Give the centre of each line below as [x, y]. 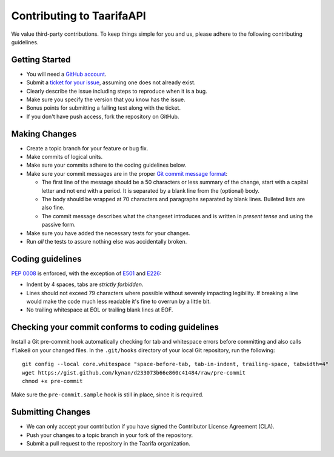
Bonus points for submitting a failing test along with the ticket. [104, 108]
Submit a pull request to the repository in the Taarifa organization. [108, 444]
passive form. [58, 225]
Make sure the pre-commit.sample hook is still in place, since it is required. [108, 395]
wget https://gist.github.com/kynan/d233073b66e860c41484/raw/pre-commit [134, 372]
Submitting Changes [51, 412]
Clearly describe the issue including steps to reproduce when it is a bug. [117, 91]
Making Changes [44, 134]
